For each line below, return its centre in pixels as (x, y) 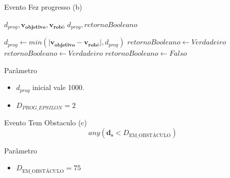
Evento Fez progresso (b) (43, 7)
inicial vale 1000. (58, 87)
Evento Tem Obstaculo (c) (46, 123)
